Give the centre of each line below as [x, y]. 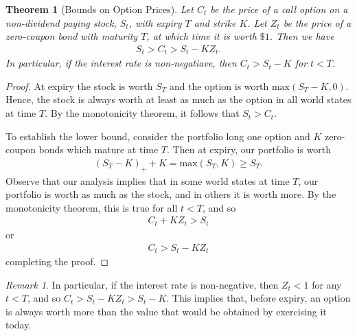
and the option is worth [219, 86]
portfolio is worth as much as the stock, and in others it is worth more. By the [171, 194]
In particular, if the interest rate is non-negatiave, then [121, 63]
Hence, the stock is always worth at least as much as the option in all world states [178, 99]
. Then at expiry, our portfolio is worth [249, 149]
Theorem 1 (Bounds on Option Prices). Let [100, 9]
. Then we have [302, 36]
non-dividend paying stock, [61, 22]
